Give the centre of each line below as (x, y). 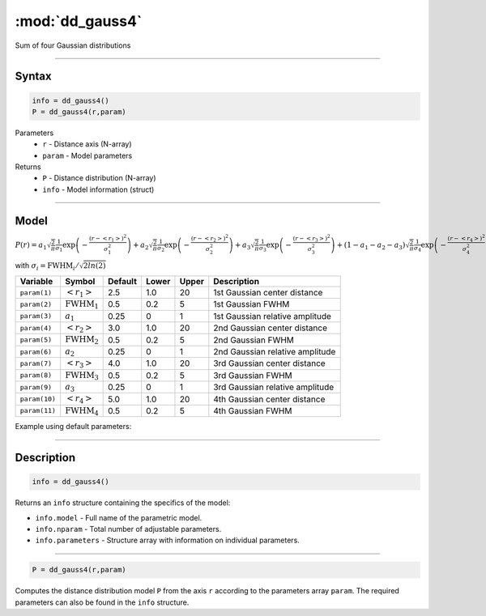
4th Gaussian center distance (269, 399)
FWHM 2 (82, 340)
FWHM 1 (82, 305)
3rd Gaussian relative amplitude (274, 387)
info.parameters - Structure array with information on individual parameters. (167, 540)
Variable (36, 281)
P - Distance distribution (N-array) (100, 178)
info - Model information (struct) (98, 189)
